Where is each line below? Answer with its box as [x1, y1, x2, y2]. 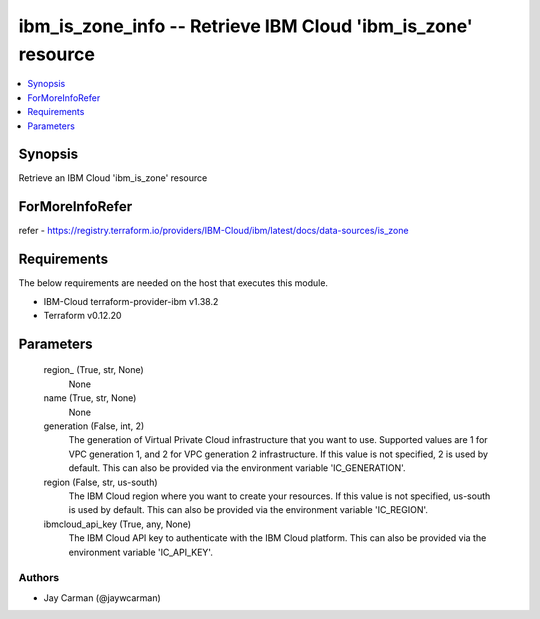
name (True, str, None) [43, 392, 137, 404]
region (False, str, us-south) [43, 476, 159, 488]
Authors [18, 571, 60, 585]
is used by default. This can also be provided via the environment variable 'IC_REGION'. [68, 504, 429, 516]
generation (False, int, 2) [43, 420, 145, 432]
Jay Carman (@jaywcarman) [43, 591, 162, 604]
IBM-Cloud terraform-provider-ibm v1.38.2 [43, 295, 219, 307]
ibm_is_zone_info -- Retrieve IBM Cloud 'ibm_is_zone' [18, 15, 474, 37]
